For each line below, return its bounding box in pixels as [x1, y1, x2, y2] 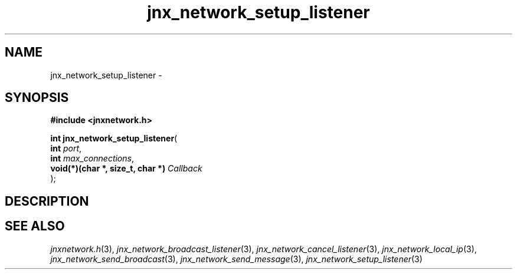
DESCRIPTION [5, 193, 89, 209]
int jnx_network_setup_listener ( [50, 133, 178, 144]
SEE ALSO [5, 219, 65, 234]
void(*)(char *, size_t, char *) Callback [50, 163, 202, 174]
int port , [50, 143, 82, 154]
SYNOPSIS [5, 90, 69, 105]
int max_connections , [50, 153, 134, 164]
